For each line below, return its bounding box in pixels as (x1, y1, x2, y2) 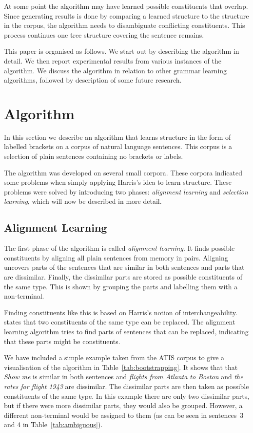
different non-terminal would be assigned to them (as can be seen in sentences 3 (4, 410, 244, 420)
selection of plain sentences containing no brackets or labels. (4, 151, 183, 161)
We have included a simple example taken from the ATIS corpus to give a (4, 352, 225, 363)
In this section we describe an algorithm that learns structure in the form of (4, 131, 231, 142)
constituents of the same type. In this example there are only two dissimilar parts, (4, 390, 250, 401)
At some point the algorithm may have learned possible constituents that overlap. (4, 1, 248, 11)
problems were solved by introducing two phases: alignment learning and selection (4, 186, 248, 196)
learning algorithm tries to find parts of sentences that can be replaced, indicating (4, 326, 249, 336)
